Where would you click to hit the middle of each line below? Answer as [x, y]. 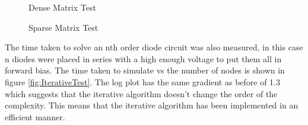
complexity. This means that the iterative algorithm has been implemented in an [152, 105]
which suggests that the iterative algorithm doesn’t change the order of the [141, 93]
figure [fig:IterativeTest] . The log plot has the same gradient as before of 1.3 [143, 81]
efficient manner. [35, 116]
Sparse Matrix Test [63, 27]
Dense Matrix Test [62, 7]
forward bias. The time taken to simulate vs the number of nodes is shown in [145, 70]
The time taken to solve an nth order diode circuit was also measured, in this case [154, 47]
